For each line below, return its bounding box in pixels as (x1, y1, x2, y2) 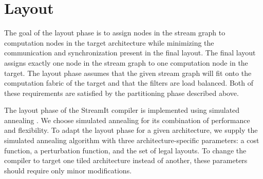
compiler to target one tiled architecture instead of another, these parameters (4, 155, 248, 166)
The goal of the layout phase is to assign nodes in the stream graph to (4, 27, 226, 38)
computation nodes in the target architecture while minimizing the (4, 37, 214, 48)
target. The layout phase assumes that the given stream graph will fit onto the (4, 67, 252, 78)
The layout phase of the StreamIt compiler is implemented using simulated (4, 105, 240, 115)
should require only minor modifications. (4, 165, 132, 175)
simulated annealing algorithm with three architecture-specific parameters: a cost (4, 135, 259, 146)
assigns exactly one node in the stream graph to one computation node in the (4, 57, 248, 68)
